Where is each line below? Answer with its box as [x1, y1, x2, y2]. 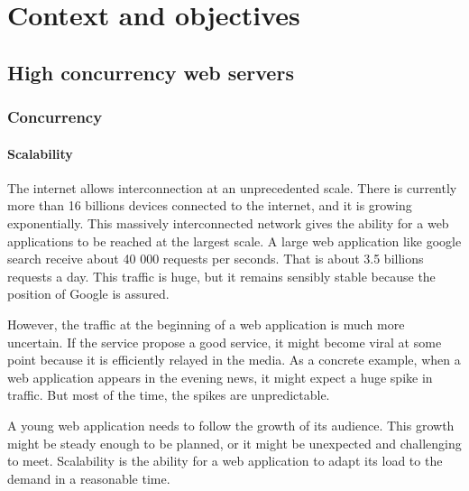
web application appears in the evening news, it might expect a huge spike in [7, 367, 433, 386]
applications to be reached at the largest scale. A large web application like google [7, 231, 462, 250]
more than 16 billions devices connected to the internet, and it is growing [7, 196, 412, 215]
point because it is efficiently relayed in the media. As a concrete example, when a [7, 350, 461, 369]
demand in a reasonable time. [7, 468, 170, 487]
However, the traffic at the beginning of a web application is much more [7, 314, 405, 333]
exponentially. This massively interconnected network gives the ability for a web [7, 213, 449, 232]
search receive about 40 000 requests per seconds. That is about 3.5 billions [7, 249, 424, 268]
